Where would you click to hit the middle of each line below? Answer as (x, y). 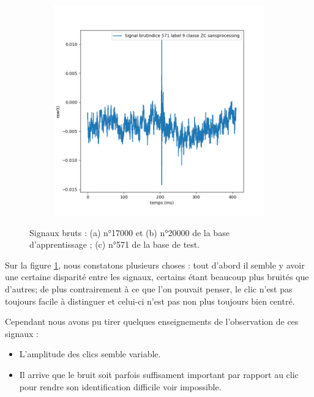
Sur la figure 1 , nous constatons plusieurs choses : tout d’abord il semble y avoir (155, 265)
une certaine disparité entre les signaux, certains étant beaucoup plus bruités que (157, 277)
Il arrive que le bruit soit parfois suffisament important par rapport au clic (159, 374)
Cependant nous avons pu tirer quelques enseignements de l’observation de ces (152, 321)
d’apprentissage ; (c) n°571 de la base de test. (115, 244)
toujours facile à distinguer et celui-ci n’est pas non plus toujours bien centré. (150, 301)
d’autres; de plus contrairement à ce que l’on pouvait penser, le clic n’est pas (149, 288)
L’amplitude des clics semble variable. (90, 354)
